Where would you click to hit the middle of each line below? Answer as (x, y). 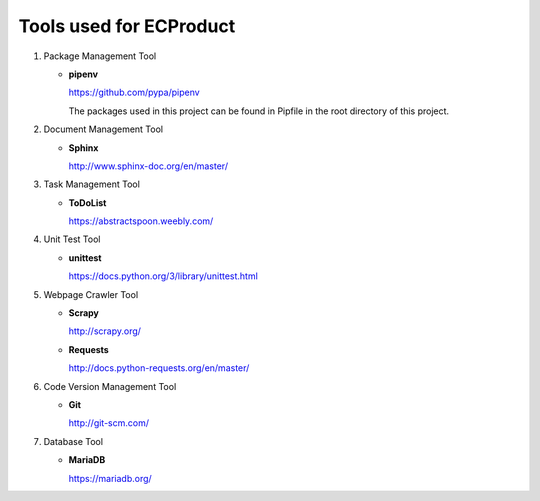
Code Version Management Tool (110, 386)
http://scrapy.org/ (105, 331)
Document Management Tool (103, 129)
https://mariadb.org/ (110, 478)
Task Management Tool (91, 184)
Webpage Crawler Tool (91, 294)
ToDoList (87, 202)
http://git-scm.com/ (109, 423)
